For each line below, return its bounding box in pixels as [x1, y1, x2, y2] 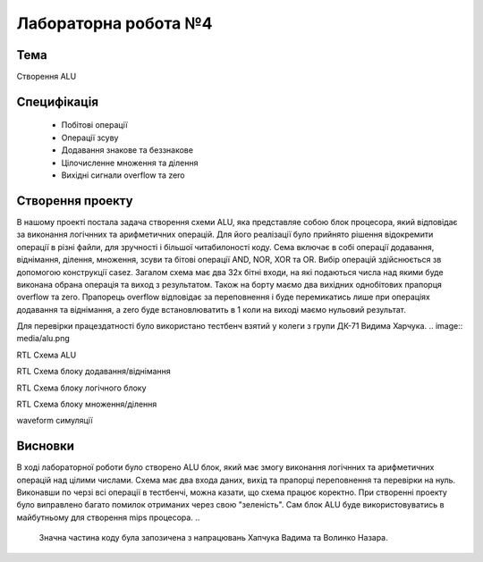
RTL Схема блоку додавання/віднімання [16, 366, 172, 377]
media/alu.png [16, 333, 71, 344]
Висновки [16, 439, 75, 454]
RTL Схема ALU [16, 349, 77, 360]
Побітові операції [61, 120, 128, 130]
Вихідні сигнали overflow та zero [61, 170, 185, 180]
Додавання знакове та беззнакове [61, 145, 194, 155]
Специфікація [16, 94, 98, 109]
